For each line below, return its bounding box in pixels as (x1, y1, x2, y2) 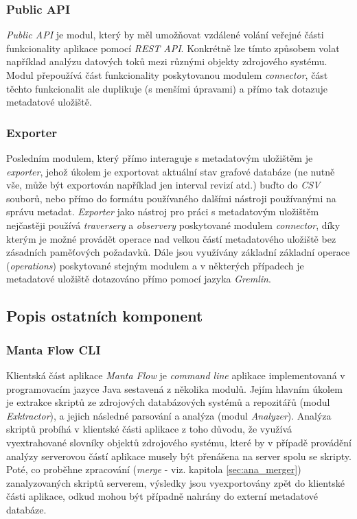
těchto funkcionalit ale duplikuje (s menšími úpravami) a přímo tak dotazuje (6, 81, 328, 95)
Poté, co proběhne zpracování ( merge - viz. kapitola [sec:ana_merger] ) (6, 462, 301, 476)
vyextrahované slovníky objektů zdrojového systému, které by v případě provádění (6, 435, 352, 449)
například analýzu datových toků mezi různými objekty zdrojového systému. (6, 54, 327, 69)
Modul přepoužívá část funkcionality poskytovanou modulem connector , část (6, 68, 328, 82)
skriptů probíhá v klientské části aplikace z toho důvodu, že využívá (6, 422, 292, 436)
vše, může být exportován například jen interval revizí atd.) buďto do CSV (6, 178, 321, 192)
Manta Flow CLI (6, 341, 101, 358)
